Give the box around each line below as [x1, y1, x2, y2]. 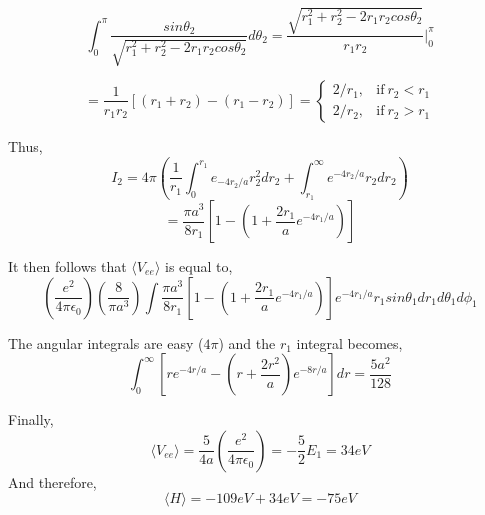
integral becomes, [296, 332, 403, 353]
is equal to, [165, 256, 233, 277]
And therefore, [8, 471, 97, 492]
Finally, [8, 409, 54, 430]
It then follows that [8, 256, 127, 277]
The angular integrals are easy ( [8, 332, 204, 353]
